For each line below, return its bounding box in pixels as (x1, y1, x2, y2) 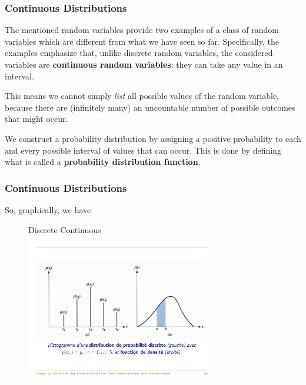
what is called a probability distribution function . (5, 155, 201, 168)
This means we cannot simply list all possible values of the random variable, (5, 89, 280, 102)
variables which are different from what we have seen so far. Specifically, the (5, 35, 279, 47)
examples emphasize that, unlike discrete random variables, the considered (5, 47, 273, 59)
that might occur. (5, 112, 68, 125)
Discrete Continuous (28, 223, 101, 235)
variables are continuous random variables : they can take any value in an (5, 58, 283, 70)
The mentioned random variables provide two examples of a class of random (5, 24, 279, 36)
